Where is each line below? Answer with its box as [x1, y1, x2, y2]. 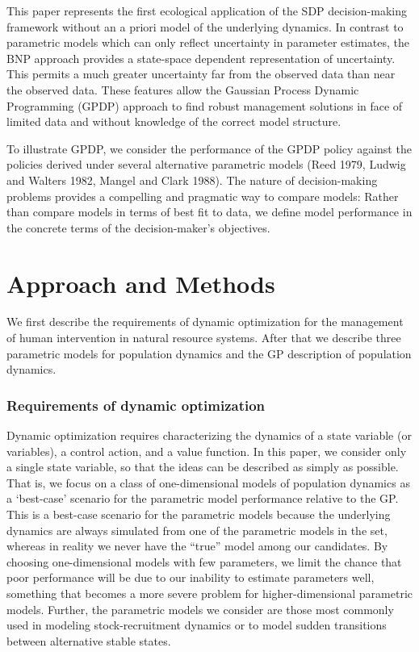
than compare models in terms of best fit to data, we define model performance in [6, 203, 413, 220]
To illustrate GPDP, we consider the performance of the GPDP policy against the [6, 140, 412, 157]
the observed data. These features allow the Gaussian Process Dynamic [6, 81, 359, 98]
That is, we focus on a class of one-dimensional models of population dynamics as [6, 474, 410, 491]
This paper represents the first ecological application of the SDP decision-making [6, 2, 407, 19]
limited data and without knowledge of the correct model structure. [6, 113, 341, 130]
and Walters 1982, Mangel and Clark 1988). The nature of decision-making [6, 171, 378, 188]
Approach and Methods [6, 266, 275, 299]
